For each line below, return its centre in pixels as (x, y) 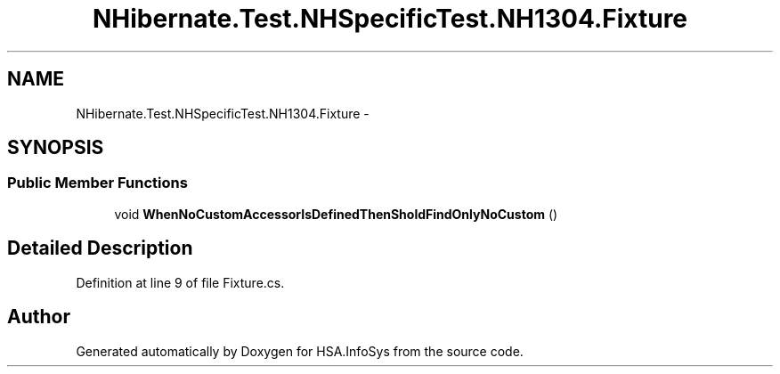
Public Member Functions (97, 183)
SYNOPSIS (56, 148)
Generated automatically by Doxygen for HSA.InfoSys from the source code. (300, 351)
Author (39, 317)
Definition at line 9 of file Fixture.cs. (180, 282)
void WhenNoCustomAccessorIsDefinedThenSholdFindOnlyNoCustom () (336, 214)
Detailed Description (100, 248)
